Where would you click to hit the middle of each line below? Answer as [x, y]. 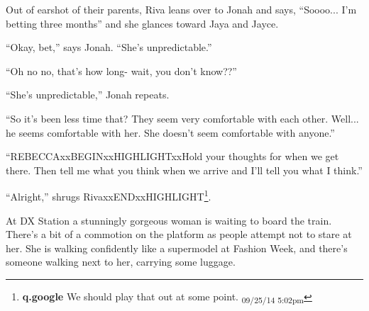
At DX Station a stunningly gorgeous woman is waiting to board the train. [169, 220]
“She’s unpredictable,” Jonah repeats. [88, 95]
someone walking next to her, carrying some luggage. [121, 262]
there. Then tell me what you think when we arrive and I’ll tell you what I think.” [184, 170]
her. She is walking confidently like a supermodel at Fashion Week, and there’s [177, 248]
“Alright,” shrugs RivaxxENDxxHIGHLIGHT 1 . [109, 195]
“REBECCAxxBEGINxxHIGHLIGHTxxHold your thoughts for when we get [172, 156]
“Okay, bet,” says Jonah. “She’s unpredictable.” [109, 47]
